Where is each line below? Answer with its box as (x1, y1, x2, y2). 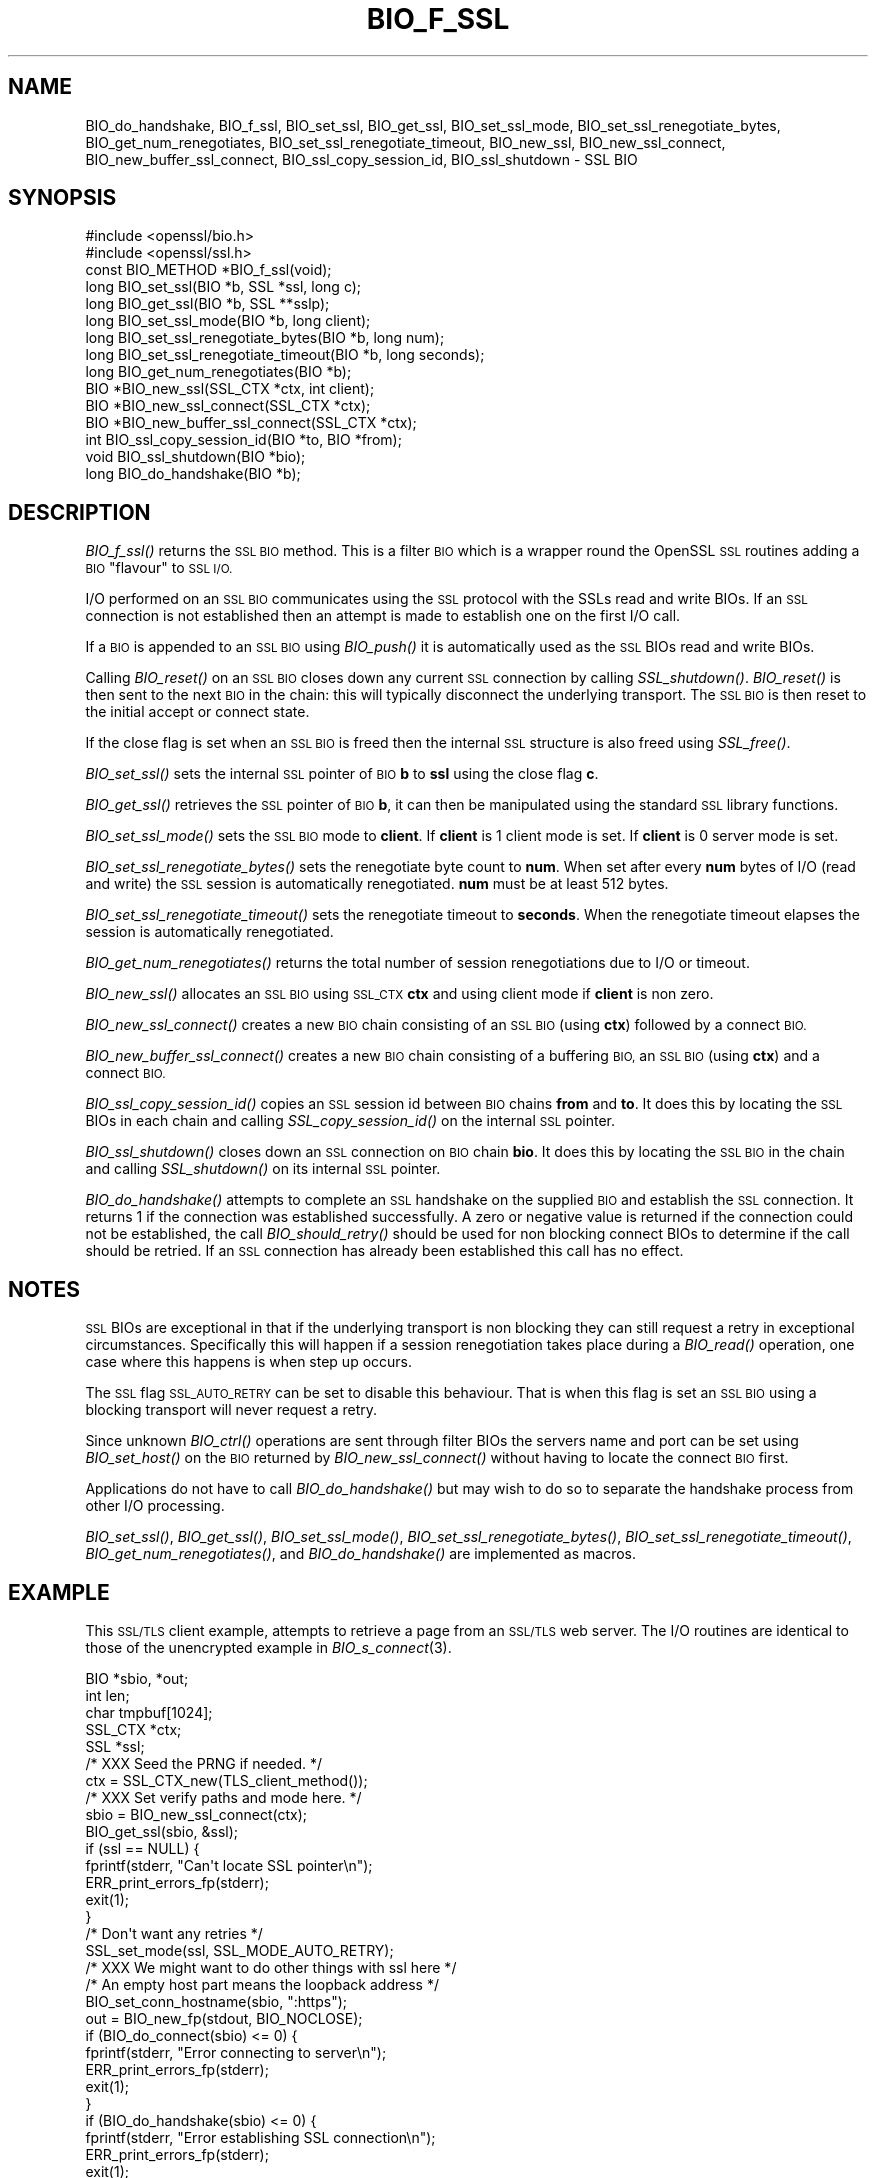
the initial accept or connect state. (85, 703, 310, 721)
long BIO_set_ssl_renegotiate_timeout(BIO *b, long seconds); (85, 346, 485, 364)
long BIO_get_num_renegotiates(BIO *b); (85, 363, 352, 381)
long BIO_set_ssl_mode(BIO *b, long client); (85, 312, 371, 330)
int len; (85, 1686, 130, 1704)
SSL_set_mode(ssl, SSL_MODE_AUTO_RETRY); (85, 1941, 394, 1959)
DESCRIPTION (8, 499, 151, 525)
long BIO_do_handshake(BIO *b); (85, 465, 301, 483)
